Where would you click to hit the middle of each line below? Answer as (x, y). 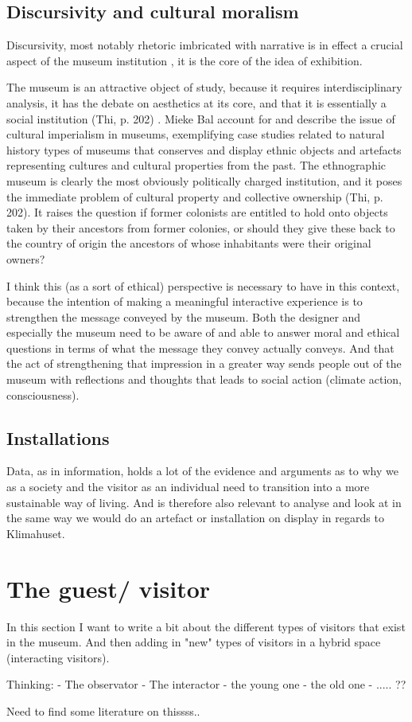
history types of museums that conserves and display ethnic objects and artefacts (204, 149)
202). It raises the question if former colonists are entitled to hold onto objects (197, 212)
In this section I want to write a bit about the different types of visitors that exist (206, 626)
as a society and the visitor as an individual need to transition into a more (188, 487)
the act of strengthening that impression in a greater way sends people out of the (204, 363)
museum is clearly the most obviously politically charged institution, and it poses (204, 180)
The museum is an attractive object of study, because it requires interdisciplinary (204, 87)
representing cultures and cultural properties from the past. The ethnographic (196, 165)
